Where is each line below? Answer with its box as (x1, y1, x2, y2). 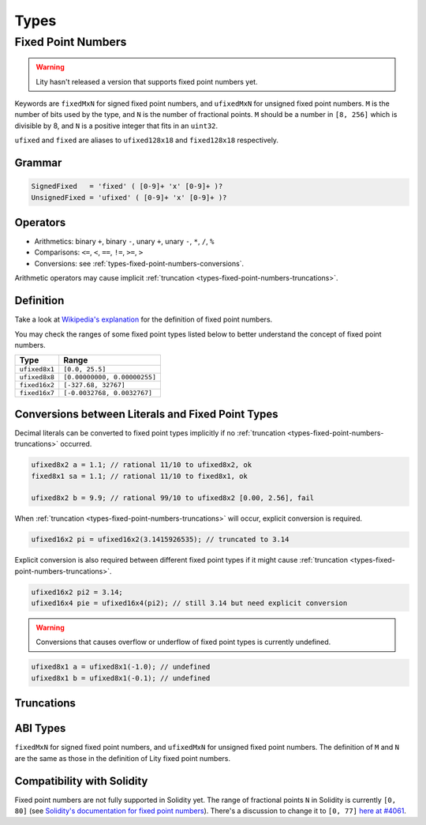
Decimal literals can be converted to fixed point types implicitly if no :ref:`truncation (14, 428, 286, 438)
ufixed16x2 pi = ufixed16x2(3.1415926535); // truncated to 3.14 (31, 535, 290, 544)
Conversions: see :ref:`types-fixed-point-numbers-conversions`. (34, 258, 245, 268)
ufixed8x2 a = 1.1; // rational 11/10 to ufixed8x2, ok (31, 461, 252, 469)
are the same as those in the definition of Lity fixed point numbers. (14, 753, 231, 763)
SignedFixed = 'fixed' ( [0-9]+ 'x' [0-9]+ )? (31, 182, 223, 191)
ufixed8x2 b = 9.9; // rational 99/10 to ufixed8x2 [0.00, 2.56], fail (31, 494, 315, 503)
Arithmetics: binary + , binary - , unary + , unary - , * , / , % (34, 237, 215, 247)
